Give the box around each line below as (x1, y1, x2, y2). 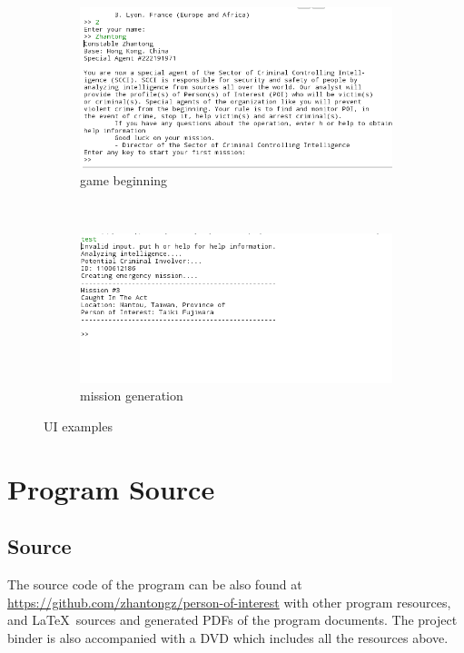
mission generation (80, 386, 183, 405)
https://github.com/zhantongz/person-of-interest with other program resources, (7, 592, 451, 611)
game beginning (80, 171, 168, 190)
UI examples (44, 416, 113, 435)
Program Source (7, 470, 215, 507)
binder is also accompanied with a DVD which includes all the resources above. (7, 628, 449, 647)
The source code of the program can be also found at (7, 574, 302, 593)
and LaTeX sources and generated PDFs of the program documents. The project (7, 610, 458, 629)
